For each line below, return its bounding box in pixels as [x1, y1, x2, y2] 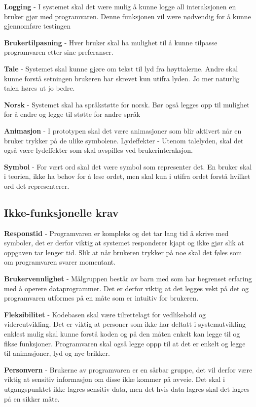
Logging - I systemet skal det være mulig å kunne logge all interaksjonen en [4, 1, 236, 11]
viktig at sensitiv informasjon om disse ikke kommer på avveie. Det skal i [4, 374, 225, 384]
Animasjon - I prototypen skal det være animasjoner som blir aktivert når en [4, 125, 242, 136]
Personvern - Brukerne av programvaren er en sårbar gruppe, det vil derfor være [4, 364, 253, 374]
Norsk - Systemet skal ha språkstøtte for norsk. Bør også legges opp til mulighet [4, 99, 250, 109]
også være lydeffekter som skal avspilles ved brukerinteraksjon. [4, 145, 193, 155]
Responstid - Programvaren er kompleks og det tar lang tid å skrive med [4, 228, 229, 238]
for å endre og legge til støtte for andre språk [4, 109, 141, 119]
